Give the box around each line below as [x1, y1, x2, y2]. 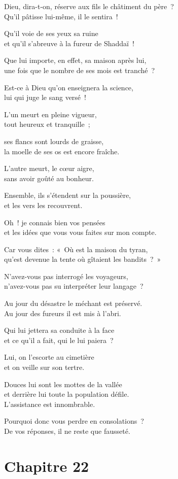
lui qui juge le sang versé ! [4, 92, 86, 102]
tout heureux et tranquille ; [4, 119, 90, 129]
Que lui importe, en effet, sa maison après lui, [4, 55, 147, 65]
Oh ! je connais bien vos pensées [4, 217, 105, 227]
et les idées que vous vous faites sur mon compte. [4, 227, 157, 237]
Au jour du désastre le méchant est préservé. [4, 298, 143, 309]
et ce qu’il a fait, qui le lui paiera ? [4, 334, 114, 345]
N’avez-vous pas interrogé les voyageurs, [4, 270, 128, 281]
